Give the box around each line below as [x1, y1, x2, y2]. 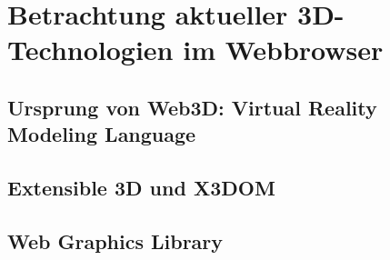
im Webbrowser [183, 31, 384, 68]
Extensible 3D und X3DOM [7, 174, 275, 202]
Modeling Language [7, 120, 196, 148]
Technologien [7, 31, 174, 68]
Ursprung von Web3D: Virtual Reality [7, 93, 377, 121]
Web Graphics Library [7, 226, 224, 255]
